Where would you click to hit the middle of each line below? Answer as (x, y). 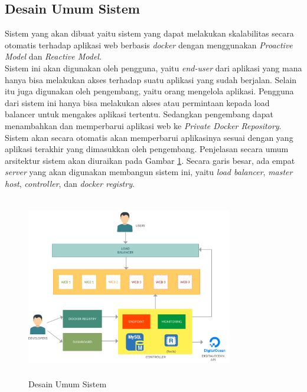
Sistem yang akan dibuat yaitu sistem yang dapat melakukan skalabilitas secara (149, 33)
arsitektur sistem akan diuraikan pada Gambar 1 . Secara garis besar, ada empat (150, 160)
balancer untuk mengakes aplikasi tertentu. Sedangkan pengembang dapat (139, 114)
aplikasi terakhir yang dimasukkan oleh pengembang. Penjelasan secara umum (147, 149)
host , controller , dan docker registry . (70, 183)
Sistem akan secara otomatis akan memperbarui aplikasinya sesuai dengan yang (149, 137)
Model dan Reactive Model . (53, 56)
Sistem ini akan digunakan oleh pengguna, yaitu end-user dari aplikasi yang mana (153, 67)
